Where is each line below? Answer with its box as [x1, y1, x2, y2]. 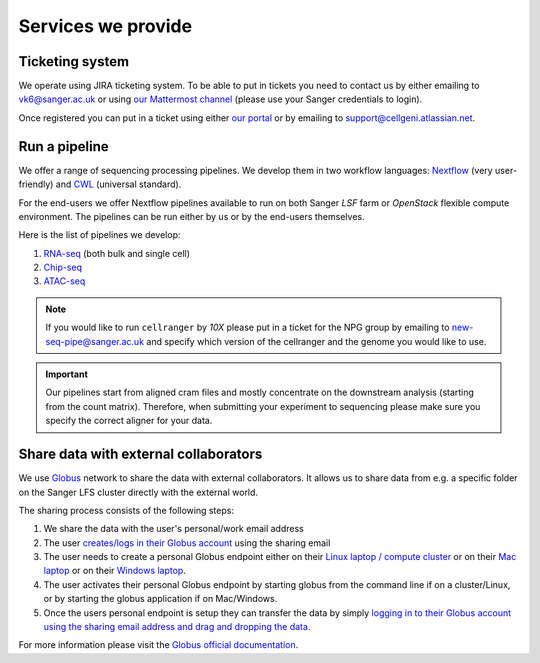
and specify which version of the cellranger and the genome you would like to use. [146, 335, 487, 347]
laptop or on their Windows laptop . [43, 565, 187, 577]
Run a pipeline [18, 138, 109, 155]
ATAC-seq [43, 275, 86, 287]
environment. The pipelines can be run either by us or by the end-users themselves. [18, 210, 365, 222]
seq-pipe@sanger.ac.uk [45, 335, 145, 347]
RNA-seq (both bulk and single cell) [43, 247, 190, 259]
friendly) [18, 178, 54, 190]
